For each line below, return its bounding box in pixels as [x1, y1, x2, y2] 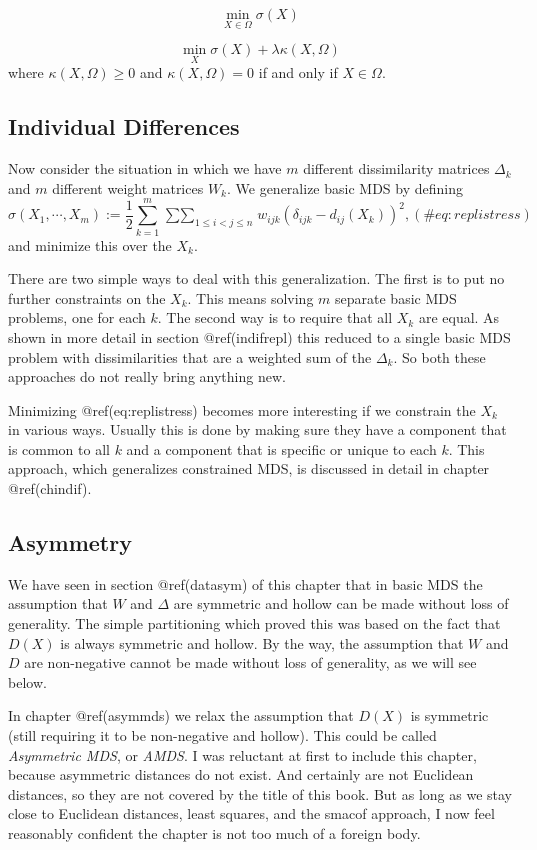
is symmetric [410, 705, 489, 726]
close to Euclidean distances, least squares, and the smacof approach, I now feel [8, 803, 495, 824]
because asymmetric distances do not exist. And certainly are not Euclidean [8, 764, 474, 785]
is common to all [8, 438, 110, 459]
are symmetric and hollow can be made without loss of [173, 593, 509, 614]
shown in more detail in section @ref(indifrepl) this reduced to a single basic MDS [8, 326, 511, 347]
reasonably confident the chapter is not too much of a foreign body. [8, 823, 421, 843]
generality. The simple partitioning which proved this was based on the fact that [8, 613, 501, 634]
